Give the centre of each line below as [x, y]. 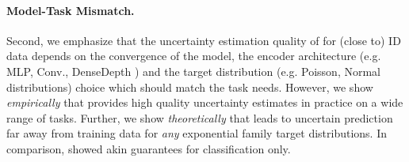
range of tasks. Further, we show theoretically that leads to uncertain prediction [200, 117]
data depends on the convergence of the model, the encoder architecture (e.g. [194, 56]
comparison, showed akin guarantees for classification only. [149, 148]
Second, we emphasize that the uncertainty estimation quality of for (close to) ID [204, 40]
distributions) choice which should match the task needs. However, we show [190, 87]
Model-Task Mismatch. [71, 10]
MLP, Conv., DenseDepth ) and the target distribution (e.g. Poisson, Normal [194, 71]
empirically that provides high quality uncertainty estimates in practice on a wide [205, 102]
